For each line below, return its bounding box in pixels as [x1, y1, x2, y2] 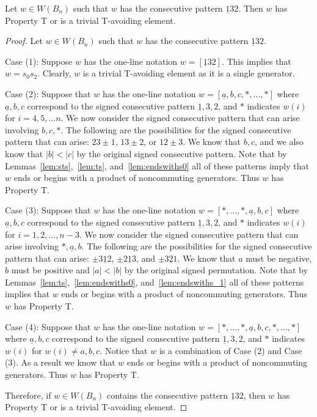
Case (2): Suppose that [5, 87, 91, 100]
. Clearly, [37, 67, 71, 79]
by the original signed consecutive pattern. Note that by [76, 147, 287, 160]
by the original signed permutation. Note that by [124, 264, 308, 276]
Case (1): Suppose [5, 54, 73, 67]
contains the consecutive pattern [106, 388, 228, 401]
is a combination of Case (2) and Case [159, 344, 302, 356]
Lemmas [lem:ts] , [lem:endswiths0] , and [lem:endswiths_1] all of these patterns [5, 275, 304, 288]
